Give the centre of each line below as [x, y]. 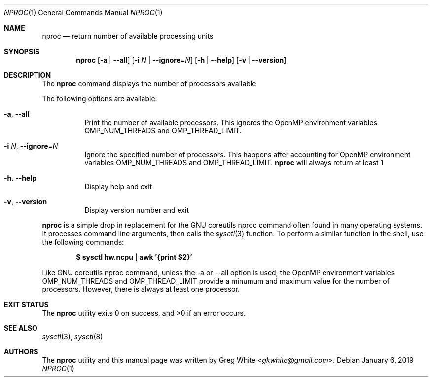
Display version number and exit [137, 210]
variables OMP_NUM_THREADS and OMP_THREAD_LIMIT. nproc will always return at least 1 [234, 163]
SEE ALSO [21, 328]
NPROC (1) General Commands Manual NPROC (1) [83, 13]
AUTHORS [21, 352]
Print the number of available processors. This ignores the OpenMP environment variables [231, 122]
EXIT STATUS [26, 304]
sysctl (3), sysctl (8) [72, 336]
